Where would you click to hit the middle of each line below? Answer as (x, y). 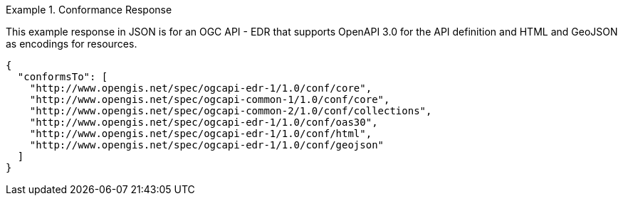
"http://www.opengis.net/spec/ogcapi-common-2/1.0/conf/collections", (231, 111)
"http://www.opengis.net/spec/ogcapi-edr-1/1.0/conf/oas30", (204, 122)
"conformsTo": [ (63, 77)
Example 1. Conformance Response (89, 10)
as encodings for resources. (72, 44)
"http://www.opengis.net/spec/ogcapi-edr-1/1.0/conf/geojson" (207, 145)
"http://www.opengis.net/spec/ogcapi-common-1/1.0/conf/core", (210, 99)
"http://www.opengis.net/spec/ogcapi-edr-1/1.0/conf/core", (201, 88)
